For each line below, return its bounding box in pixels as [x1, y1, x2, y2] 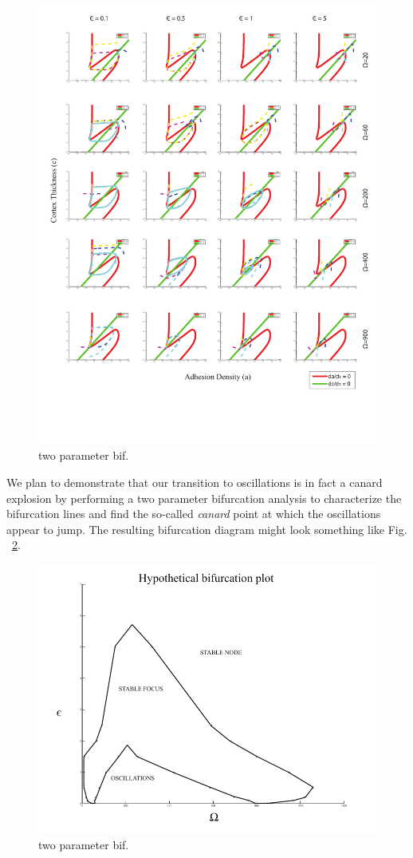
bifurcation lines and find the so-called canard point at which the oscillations [6, 505, 381, 522]
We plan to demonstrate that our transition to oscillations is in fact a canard [6, 474, 383, 491]
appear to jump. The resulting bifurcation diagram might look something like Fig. [6, 520, 407, 537]
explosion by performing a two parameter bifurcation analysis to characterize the [6, 489, 402, 506]
